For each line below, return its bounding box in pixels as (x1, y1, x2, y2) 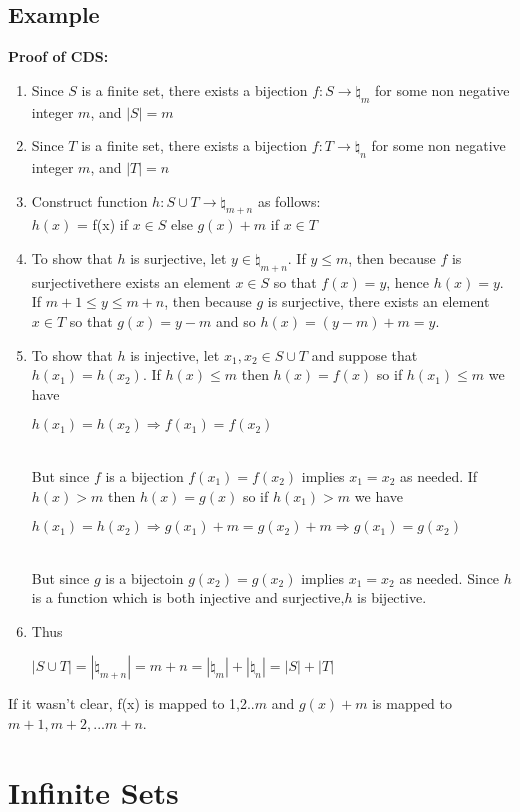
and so (216, 310, 256, 331)
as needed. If (400, 465, 478, 486)
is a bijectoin (105, 567, 184, 588)
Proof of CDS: (8, 46, 109, 67)
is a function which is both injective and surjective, (31, 587, 345, 608)
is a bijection (105, 465, 184, 486)
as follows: (257, 190, 321, 211)
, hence (386, 271, 430, 292)
